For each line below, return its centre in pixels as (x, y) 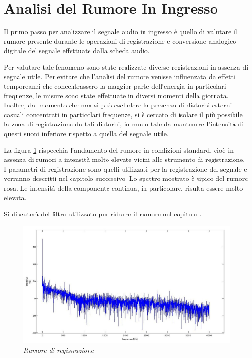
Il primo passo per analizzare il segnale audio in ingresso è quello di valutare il (121, 31)
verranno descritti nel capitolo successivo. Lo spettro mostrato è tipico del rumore (126, 178)
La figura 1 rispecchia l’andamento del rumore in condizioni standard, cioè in (119, 150)
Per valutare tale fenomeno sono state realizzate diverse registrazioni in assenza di (126, 66)
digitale (15, 50)
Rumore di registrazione (59, 349)
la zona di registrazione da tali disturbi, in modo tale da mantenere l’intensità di (124, 124)
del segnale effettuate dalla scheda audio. (89, 50)
